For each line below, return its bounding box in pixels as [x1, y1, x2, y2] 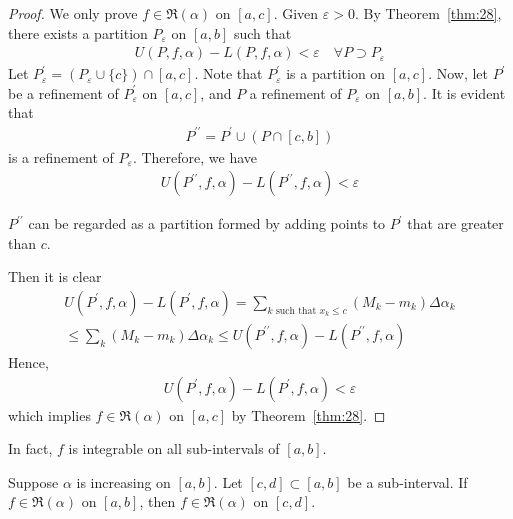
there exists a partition [8, 22, 148, 43]
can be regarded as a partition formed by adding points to [28, 213, 386, 234]
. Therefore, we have [132, 146, 258, 167]
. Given [273, 3, 319, 23]
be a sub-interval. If [347, 471, 468, 492]
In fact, [8, 438, 53, 459]
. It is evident [423, 82, 506, 103]
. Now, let [428, 63, 489, 84]
